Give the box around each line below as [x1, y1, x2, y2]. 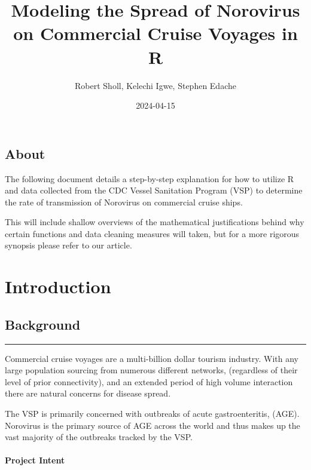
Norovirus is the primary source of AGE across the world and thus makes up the [5, 419, 300, 431]
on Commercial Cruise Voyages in [13, 21, 298, 45]
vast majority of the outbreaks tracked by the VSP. [5, 431, 193, 443]
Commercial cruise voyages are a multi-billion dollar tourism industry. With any [5, 352, 298, 364]
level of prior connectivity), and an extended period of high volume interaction [5, 375, 293, 388]
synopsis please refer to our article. [5, 239, 132, 251]
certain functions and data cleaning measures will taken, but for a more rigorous [5, 227, 300, 239]
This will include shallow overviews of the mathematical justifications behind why [5, 216, 304, 228]
